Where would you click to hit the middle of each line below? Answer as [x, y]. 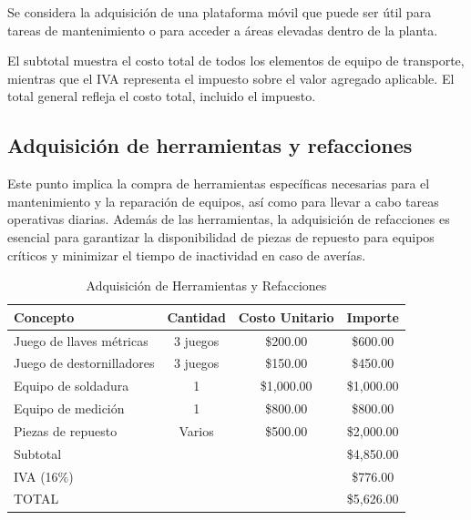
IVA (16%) [44, 476]
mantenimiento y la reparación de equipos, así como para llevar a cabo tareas [223, 201]
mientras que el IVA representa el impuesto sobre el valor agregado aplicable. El [231, 78]
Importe [373, 316]
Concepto [44, 316]
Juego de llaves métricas [81, 340]
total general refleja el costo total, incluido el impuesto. [162, 96]
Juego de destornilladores [84, 363]
